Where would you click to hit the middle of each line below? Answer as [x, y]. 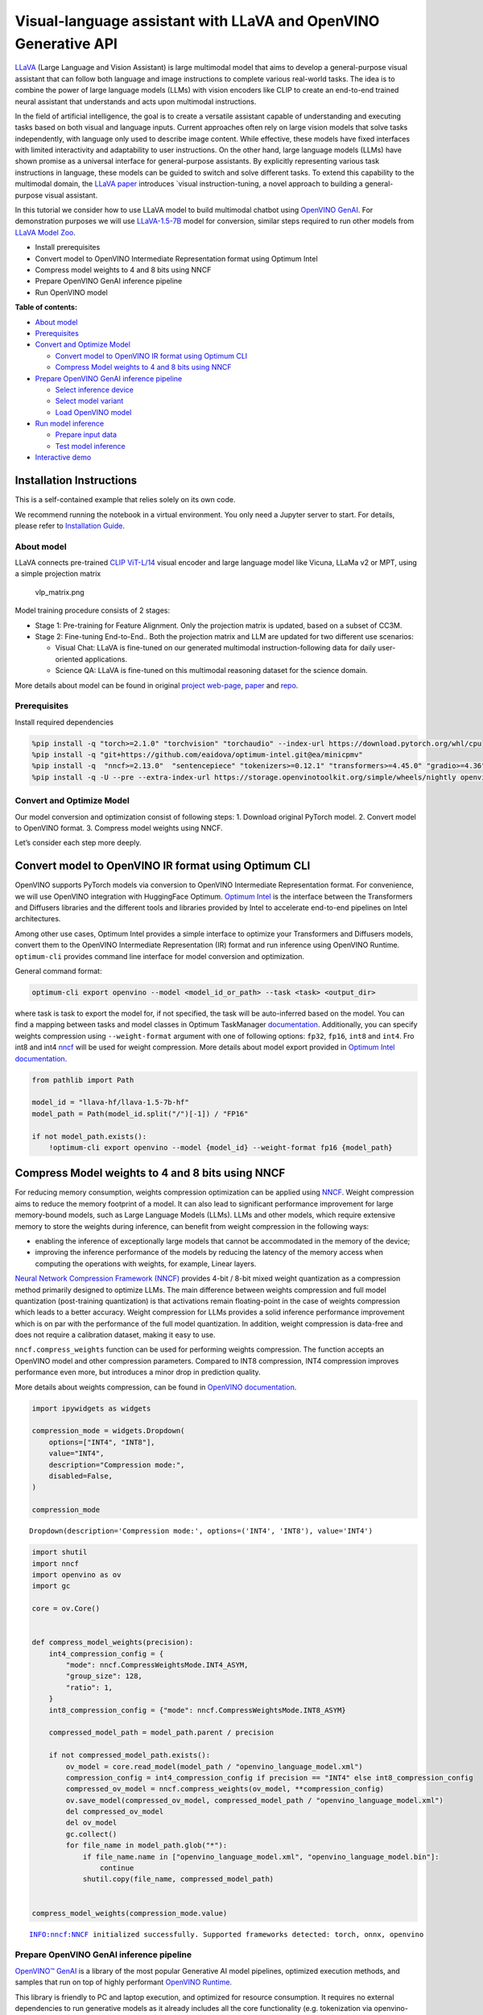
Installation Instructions [76, 481]
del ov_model [91, 1823]
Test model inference [90, 446]
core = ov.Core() [66, 1609]
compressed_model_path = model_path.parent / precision [161, 1732]
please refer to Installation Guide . [70, 526]
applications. [106, 659]
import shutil [60, 1552]
